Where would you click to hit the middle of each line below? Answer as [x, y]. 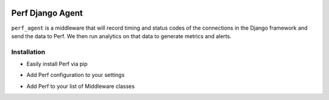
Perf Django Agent [47, 13]
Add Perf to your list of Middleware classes [81, 86]
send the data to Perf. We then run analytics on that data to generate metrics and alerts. [121, 36]
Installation [28, 52]
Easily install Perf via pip [57, 64]
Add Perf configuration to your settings [76, 75]
